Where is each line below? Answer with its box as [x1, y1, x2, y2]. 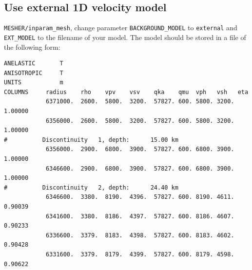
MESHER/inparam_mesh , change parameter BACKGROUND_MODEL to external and [4, 22, 237, 33]
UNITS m [4, 79, 63, 86]
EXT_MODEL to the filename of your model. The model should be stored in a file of [4, 32, 246, 42]
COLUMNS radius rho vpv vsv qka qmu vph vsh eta [4, 88, 249, 96]
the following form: [4, 41, 60, 52]
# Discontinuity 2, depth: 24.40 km [4, 184, 178, 191]
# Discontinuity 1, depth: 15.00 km [4, 136, 178, 143]
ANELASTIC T [4, 60, 63, 67]
